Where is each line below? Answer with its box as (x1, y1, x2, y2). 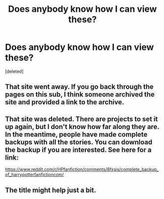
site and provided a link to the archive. (5, 98, 124, 106)
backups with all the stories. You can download (5, 138, 153, 146)
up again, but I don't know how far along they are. (5, 122, 160, 131)
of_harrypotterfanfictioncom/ (5, 171, 64, 178)
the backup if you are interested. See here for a (5, 145, 152, 154)
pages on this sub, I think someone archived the (5, 90, 155, 99)
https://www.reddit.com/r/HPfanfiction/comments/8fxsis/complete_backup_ (5, 166, 159, 172)
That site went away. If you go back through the (5, 83, 154, 91)
